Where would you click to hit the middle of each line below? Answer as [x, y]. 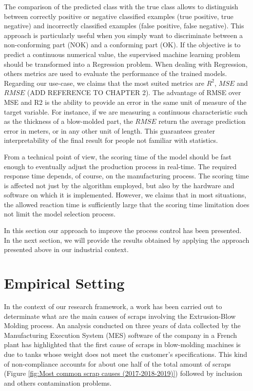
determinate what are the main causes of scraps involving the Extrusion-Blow [120, 316]
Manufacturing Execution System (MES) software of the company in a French [121, 335]
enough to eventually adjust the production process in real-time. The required [120, 166]
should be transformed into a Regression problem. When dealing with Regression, [126, 64]
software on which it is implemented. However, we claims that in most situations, [125, 195]
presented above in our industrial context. [66, 249]
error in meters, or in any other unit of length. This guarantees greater [110, 130]
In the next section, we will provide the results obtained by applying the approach [127, 240]
